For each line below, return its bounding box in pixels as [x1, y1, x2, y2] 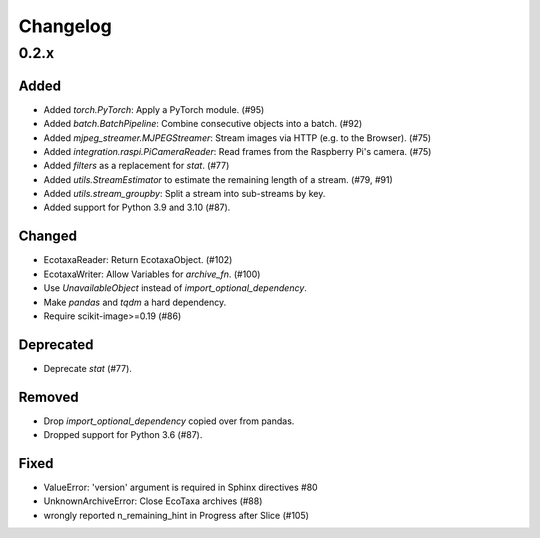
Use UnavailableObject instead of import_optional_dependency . [43, 282, 307, 294]
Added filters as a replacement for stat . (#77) [43, 160, 230, 172]
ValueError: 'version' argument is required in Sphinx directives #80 [43, 481, 319, 494]
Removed [18, 388, 79, 405]
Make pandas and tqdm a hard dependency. [43, 296, 227, 308]
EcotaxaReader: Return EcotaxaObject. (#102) [43, 254, 233, 266]
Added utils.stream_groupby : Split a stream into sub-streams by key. [43, 188, 326, 200]
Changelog [18, 15, 112, 37]
